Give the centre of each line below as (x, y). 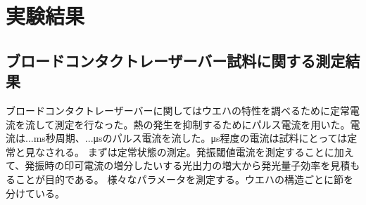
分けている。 (35, 193)
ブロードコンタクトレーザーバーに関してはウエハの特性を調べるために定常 (178, 110)
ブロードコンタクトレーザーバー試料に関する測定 (176, 60)
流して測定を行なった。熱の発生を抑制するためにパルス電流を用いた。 (188, 124)
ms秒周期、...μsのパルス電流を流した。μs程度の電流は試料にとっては (190, 138)
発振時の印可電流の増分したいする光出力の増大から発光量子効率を (178, 165)
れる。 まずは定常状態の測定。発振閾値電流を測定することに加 (199, 151)
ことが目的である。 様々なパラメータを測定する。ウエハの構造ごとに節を (184, 179)
